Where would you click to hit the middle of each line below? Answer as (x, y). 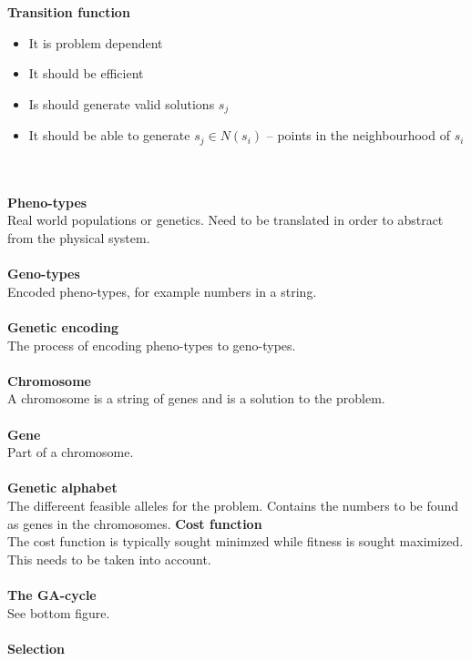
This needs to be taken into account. (109, 559)
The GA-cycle (52, 594)
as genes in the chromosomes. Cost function (135, 523)
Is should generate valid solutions (122, 103)
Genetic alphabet (62, 488)
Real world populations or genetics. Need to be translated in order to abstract (225, 220)
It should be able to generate (109, 135)
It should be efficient (86, 73)
